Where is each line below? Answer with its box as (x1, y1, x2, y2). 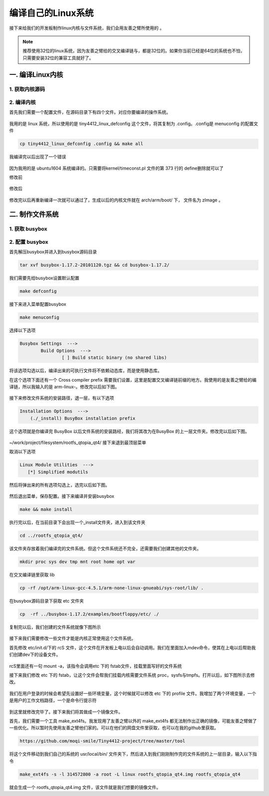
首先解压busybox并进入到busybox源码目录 (9, 249, 97, 255)
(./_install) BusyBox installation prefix (30, 415, 135, 421)
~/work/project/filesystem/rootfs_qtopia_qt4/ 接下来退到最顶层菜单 (9, 439, 146, 446)
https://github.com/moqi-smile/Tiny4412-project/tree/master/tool (19, 738, 185, 744)
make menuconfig (19, 315, 60, 320)
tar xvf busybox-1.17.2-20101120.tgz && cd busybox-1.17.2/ (19, 262, 170, 268)
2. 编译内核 (9, 99, 36, 106)
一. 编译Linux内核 (9, 70, 63, 79)
